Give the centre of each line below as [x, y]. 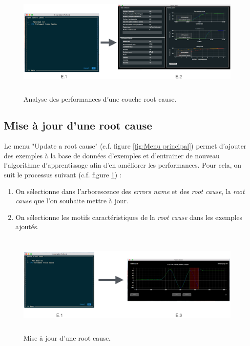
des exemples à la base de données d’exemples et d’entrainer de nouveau [112, 155]
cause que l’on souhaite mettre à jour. [72, 201]
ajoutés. [27, 227]
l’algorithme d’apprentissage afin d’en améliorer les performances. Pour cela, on [123, 165]
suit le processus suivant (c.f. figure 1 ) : [63, 175]
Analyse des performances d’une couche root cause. [100, 99]
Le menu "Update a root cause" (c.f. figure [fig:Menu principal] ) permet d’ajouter [125, 146]
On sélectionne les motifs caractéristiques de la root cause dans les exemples [129, 217]
